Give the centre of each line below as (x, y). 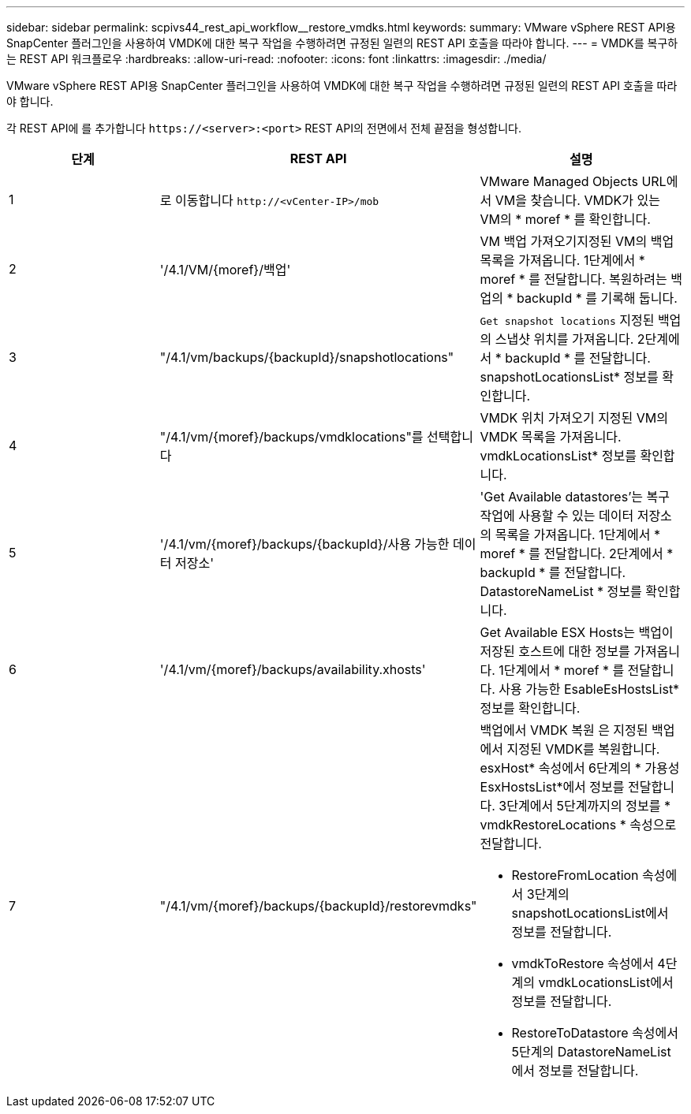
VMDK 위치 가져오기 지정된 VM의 (574, 418)
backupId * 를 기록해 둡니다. (597, 298)
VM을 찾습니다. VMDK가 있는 (577, 200)
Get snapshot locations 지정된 (567, 320)
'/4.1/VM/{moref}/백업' (225, 270)
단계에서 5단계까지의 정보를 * (588, 806)
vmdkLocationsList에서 (606, 982)
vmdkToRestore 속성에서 (583, 963)
